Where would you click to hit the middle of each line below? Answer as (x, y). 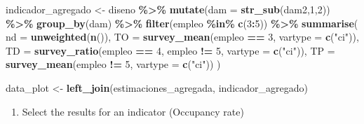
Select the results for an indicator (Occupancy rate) (133, 111)
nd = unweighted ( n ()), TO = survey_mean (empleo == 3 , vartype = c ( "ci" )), (182, 37)
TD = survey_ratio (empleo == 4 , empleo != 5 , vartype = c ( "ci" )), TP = (170, 50)
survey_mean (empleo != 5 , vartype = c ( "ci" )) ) (113, 64)
